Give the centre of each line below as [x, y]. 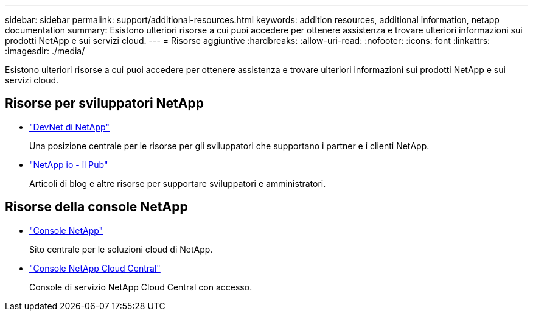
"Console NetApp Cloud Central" [95, 268]
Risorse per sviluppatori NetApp [104, 104]
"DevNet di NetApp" [69, 127]
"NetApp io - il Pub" [69, 164]
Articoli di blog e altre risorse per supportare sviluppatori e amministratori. [178, 183]
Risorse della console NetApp [96, 207]
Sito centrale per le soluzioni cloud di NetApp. [121, 249]
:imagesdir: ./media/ [45, 51]
